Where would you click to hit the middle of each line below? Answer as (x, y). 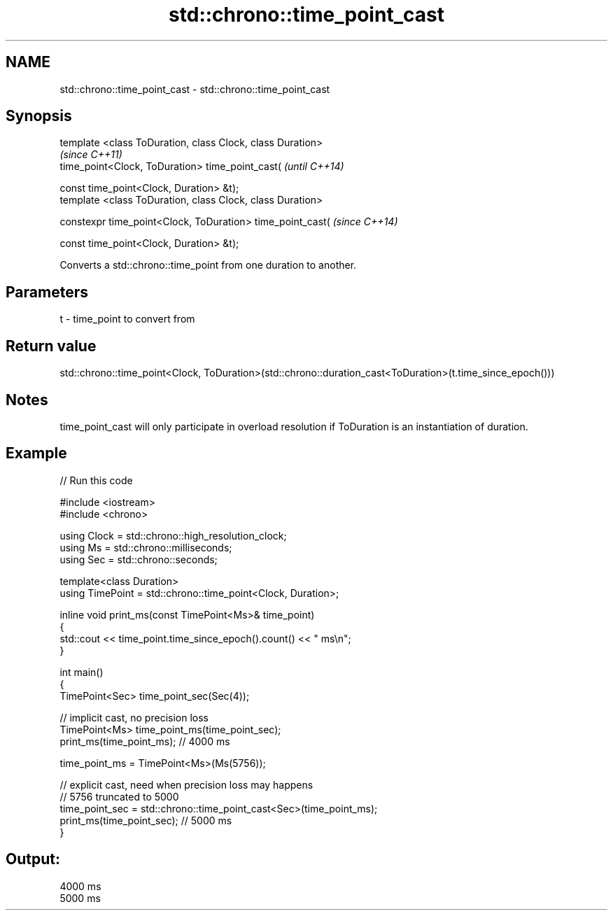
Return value (51, 346)
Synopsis (39, 116)
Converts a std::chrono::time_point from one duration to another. (208, 265)
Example (36, 453)
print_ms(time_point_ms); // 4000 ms (145, 741)
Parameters (47, 292)
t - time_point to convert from (127, 319)
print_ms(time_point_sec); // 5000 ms (146, 820)
